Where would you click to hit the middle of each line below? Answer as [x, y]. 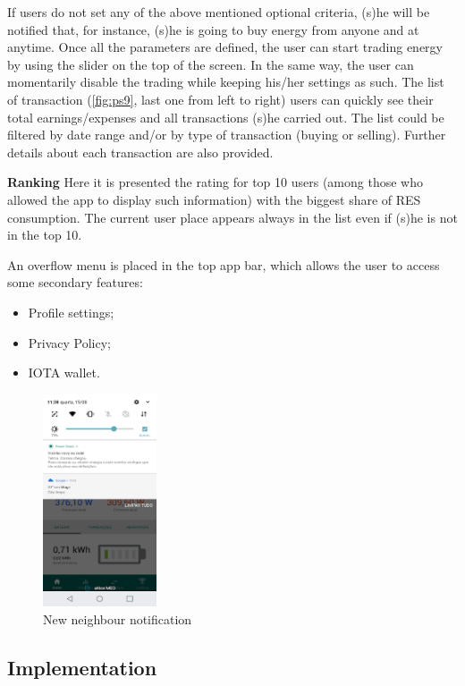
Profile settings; [71, 312]
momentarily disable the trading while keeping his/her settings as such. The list [226, 82]
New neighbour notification [118, 618]
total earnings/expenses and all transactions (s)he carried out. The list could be [226, 117]
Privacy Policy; [70, 342]
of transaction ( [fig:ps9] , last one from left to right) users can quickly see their [220, 99]
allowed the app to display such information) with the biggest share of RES [214, 199]
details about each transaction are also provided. [140, 152]
